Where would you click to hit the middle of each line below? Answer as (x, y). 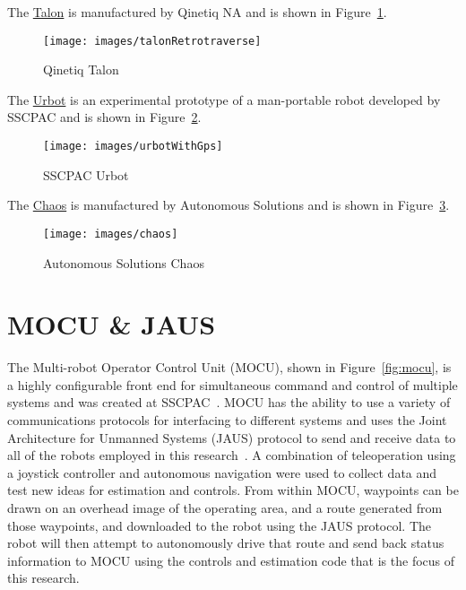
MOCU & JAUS (112, 324)
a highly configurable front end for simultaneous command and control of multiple (233, 384)
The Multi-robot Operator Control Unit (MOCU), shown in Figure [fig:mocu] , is (229, 367)
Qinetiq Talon (81, 69)
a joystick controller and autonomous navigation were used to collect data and (222, 472)
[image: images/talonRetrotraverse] (152, 41)
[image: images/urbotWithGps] (133, 147)
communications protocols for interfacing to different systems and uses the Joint (227, 420)
